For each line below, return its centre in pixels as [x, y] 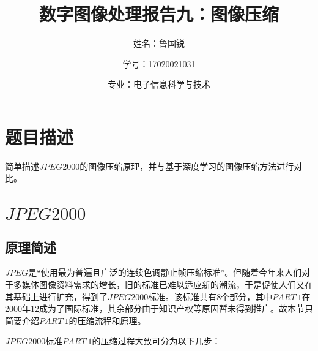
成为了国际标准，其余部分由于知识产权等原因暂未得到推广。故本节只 [176, 308]
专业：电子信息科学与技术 [159, 84]
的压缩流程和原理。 [107, 320]
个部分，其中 [247, 296]
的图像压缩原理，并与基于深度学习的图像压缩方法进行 [187, 166]
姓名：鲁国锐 [159, 43]
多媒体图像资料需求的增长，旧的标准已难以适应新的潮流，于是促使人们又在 [163, 285]
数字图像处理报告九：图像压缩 [159, 14]
